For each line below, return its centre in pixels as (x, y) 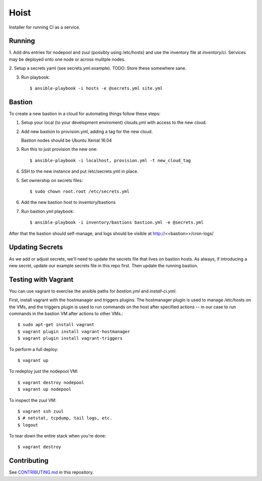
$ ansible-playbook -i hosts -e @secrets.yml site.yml (96, 88)
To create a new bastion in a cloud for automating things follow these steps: (85, 114)
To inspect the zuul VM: (33, 400)
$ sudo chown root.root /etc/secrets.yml (80, 191)
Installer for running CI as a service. (45, 27)
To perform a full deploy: (34, 349)
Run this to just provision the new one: (59, 149)
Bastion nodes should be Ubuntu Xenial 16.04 (66, 140)
